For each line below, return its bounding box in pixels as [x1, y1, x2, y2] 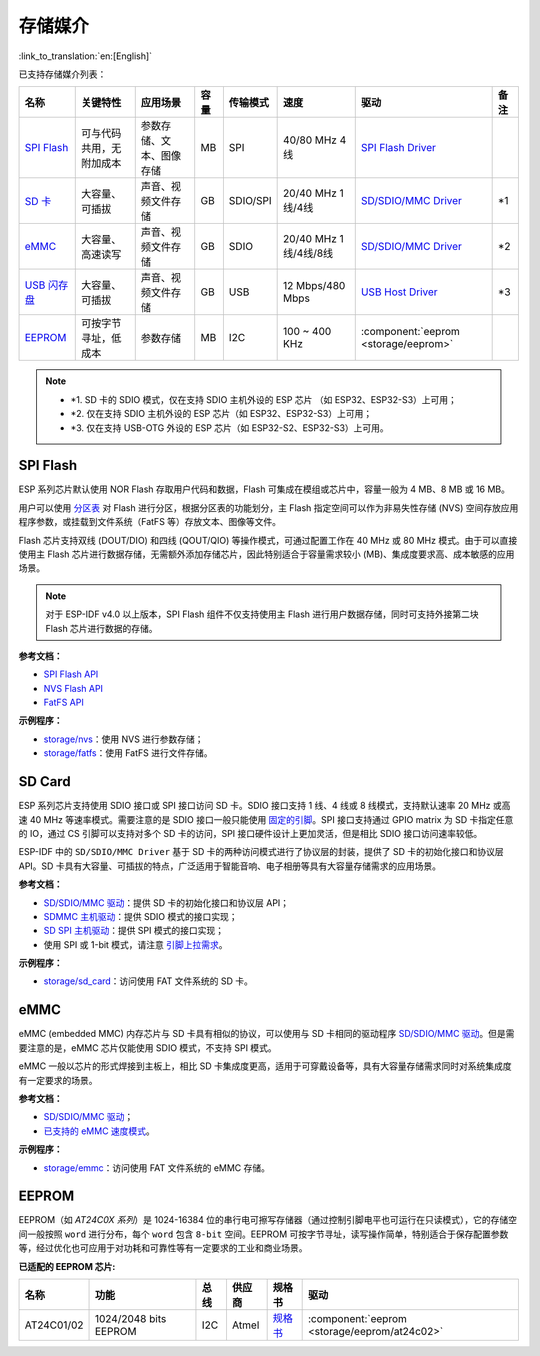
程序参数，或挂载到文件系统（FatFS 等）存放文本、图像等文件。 [18, 516, 282, 528]
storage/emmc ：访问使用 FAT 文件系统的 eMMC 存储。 [43, 1161, 270, 1174]
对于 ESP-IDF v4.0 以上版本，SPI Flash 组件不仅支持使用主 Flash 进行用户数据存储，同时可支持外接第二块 [45, 608, 479, 620]
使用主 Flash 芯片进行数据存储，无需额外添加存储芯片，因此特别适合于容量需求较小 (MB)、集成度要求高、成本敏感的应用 [18, 548, 515, 560]
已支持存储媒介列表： [18, 68, 107, 80]
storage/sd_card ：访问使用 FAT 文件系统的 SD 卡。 [43, 975, 254, 987]
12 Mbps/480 [283, 279, 346, 293]
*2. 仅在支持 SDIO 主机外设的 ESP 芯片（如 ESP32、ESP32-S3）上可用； [70, 408, 373, 420]
